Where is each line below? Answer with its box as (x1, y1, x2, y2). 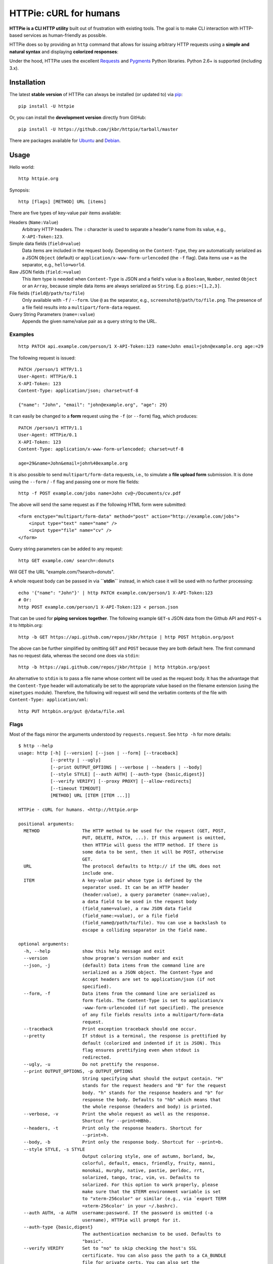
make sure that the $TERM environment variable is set (82, 1189, 221, 1195)
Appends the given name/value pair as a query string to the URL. (22, 319, 157, 325)
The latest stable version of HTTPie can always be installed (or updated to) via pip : (9, 92, 183, 98)
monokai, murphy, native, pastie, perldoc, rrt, (82, 1167, 205, 1173)
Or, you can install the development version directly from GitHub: (9, 114, 147, 121)
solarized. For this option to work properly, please (82, 1182, 218, 1188)
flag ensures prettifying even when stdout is (82, 1047, 200, 1053)
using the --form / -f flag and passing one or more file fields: (9, 478, 140, 485)
